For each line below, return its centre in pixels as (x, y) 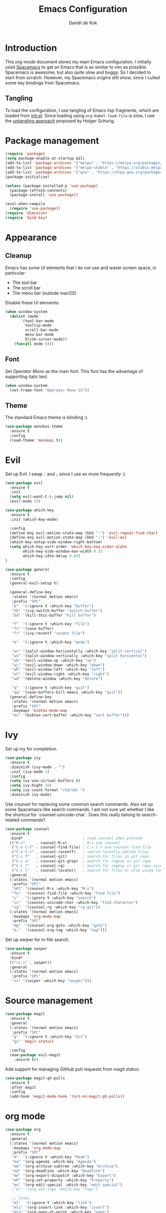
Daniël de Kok (83, 23)
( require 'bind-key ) (26, 218)
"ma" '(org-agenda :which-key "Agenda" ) (54, 1162)
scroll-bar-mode (41, 330)
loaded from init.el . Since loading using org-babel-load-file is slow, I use (80, 115)
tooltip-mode (38, 326)
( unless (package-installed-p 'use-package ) (52, 186)
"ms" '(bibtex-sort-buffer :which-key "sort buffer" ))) (70, 715)
